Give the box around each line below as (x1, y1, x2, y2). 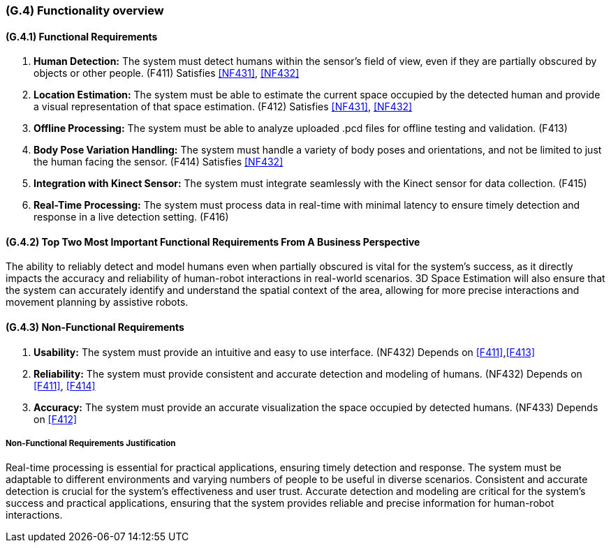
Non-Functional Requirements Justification (6, 438, 176, 449)
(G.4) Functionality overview (6, 3, 164, 17)
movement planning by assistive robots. (6, 296, 189, 309)
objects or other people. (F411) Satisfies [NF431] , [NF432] (34, 67, 300, 80)
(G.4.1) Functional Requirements (6, 30, 158, 43)
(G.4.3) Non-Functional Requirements (6, 321, 184, 334)
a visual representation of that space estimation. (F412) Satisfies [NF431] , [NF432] (34, 101, 413, 113)
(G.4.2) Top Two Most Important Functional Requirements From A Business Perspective (6, 235, 420, 248)
